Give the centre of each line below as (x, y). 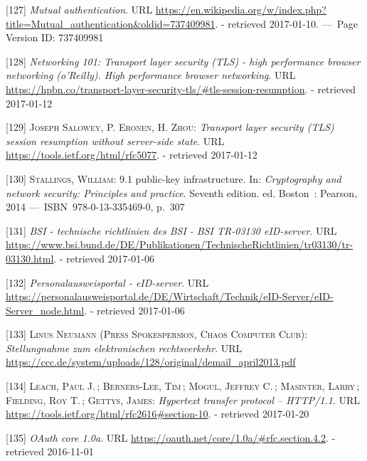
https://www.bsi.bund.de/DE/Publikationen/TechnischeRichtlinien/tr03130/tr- (180, 244)
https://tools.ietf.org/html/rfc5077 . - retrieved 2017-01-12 (132, 155)
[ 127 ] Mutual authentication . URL (79, 9)
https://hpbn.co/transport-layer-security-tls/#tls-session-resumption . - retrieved (181, 89)
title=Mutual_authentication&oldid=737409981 (111, 23)
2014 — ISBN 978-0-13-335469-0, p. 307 (95, 207)
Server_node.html (45, 310)
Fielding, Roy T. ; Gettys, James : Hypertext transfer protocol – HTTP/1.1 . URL (183, 399)
